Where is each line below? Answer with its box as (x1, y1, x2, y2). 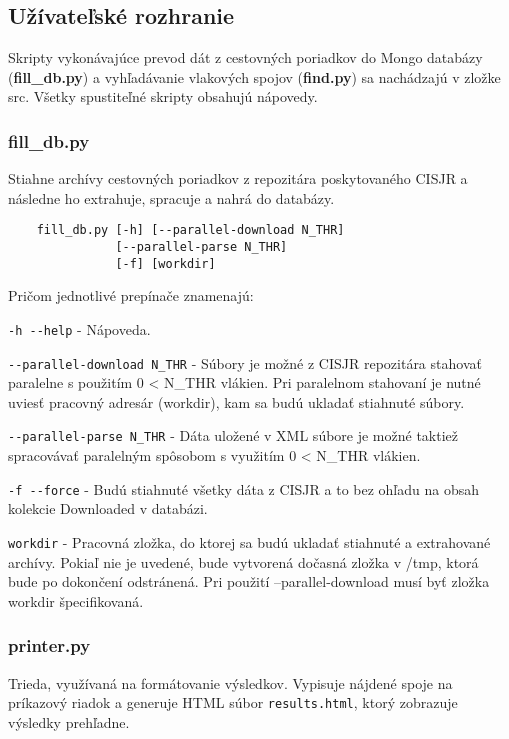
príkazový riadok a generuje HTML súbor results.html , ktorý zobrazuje (8, 692, 458, 713)
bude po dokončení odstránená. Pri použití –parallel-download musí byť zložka (8, 571, 490, 592)
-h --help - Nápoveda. (8, 318, 151, 339)
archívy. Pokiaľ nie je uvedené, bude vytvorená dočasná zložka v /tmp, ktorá (8, 551, 479, 572)
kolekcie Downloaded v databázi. (8, 498, 208, 519)
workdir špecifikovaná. (8, 590, 144, 611)
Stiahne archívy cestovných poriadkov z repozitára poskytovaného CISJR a (8, 168, 468, 189)
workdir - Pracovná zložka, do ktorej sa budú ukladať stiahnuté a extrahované (8, 531, 491, 552)
